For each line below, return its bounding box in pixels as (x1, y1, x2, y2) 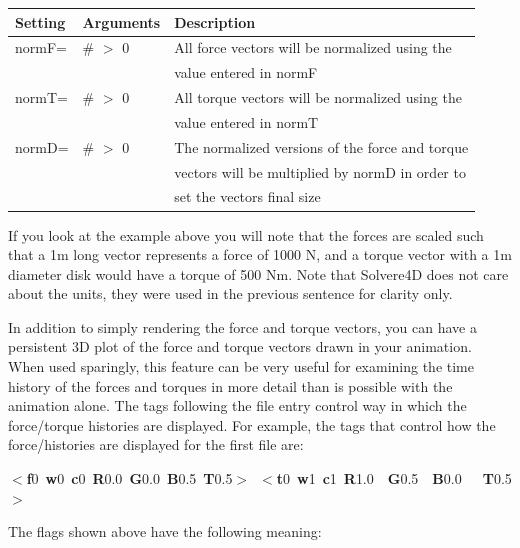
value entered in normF (174, 62, 318, 83)
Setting (15, 11, 66, 32)
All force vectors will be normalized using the (174, 37, 452, 58)
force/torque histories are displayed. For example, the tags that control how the (8, 414, 496, 435)
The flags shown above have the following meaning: (8, 521, 322, 542)
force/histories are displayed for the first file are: (8, 434, 304, 455)
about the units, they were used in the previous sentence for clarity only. (8, 283, 453, 304)
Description (174, 11, 256, 32)
